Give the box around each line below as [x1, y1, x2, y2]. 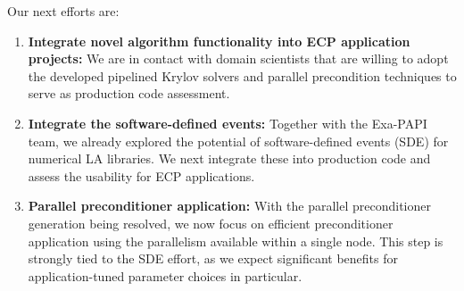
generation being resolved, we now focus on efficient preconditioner [28, 213, 394, 232]
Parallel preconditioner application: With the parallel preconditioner [28, 196, 431, 215]
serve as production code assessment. [28, 84, 230, 103]
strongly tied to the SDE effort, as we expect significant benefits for [28, 249, 398, 268]
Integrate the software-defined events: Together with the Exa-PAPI [28, 113, 427, 132]
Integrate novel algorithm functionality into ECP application [28, 31, 410, 50]
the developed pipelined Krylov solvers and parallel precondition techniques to [28, 66, 457, 85]
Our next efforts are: [7, 2, 120, 20]
